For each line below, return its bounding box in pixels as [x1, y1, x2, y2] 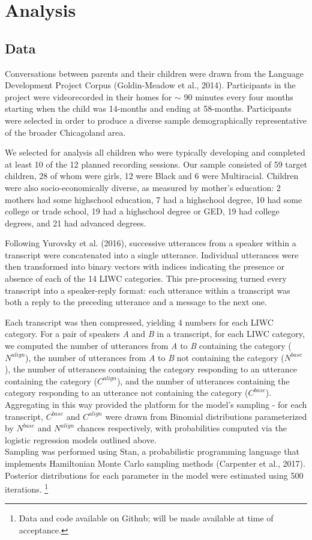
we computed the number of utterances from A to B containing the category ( [5, 339, 292, 352]
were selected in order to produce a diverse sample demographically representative [5, 114, 307, 126]
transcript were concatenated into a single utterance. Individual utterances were [5, 248, 299, 261]
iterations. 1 [5, 481, 49, 495]
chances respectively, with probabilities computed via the [77, 422, 287, 434]
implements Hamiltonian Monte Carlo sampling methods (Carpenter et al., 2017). [5, 457, 305, 469]
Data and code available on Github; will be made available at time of [19, 512, 274, 524]
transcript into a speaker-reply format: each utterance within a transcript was [5, 284, 290, 296]
